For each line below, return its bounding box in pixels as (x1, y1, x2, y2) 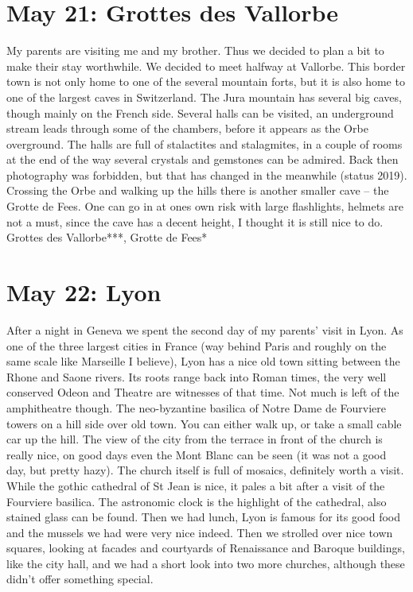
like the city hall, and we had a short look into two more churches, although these (6, 555, 405, 571)
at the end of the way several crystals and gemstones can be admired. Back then (6, 151, 399, 168)
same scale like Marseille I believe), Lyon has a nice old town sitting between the (6, 353, 400, 370)
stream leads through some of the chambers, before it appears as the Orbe (6, 120, 368, 137)
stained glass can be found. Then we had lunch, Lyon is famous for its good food (6, 509, 400, 525)
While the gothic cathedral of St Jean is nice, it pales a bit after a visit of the (6, 477, 385, 493)
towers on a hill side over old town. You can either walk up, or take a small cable (6, 415, 402, 431)
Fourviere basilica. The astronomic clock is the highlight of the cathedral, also (6, 493, 387, 509)
